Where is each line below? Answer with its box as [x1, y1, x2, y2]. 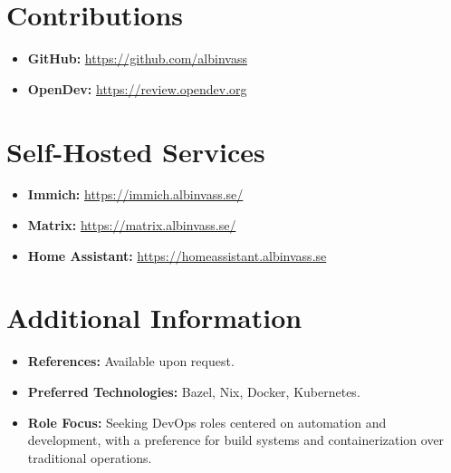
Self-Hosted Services [6, 132, 265, 169]
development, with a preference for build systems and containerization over [27, 430, 445, 449]
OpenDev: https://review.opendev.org [27, 79, 247, 98]
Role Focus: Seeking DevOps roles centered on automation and [27, 412, 387, 431]
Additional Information [6, 299, 302, 336]
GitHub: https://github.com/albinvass [27, 49, 247, 68]
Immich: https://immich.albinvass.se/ [27, 185, 244, 204]
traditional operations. [27, 448, 152, 467]
